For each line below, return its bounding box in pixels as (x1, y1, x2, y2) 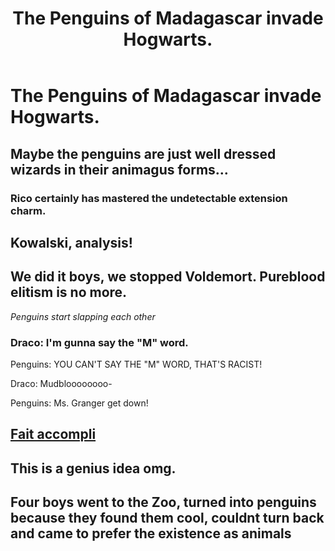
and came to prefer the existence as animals (10, 525, 292, 542)
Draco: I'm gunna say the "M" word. (10, 335, 189, 349)
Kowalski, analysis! (10, 234, 133, 251)
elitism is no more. (10, 284, 128, 301)
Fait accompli (10, 426, 97, 443)
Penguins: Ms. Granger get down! (10, 397, 149, 409)
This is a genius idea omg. (10, 460, 177, 477)
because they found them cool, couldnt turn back (10, 510, 325, 527)
